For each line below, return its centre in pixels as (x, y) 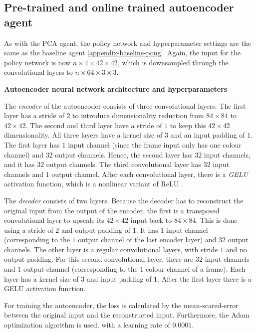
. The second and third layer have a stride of (94, 125)
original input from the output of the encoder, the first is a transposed (112, 210)
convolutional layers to (38, 72)
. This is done (217, 220)
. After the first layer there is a (204, 278)
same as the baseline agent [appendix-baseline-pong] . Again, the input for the (123, 53)
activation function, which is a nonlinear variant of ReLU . (94, 184)
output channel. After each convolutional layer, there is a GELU (150, 174)
